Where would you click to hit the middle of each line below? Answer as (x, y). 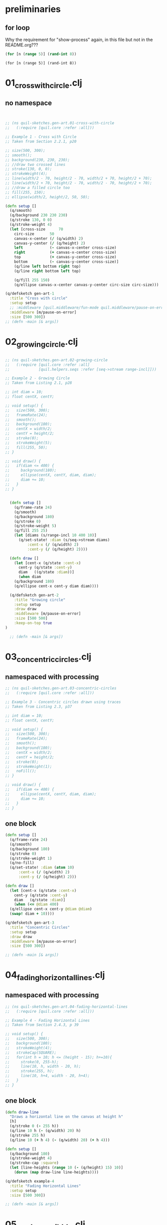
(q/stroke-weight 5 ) (35, 526)
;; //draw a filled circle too (38, 188)
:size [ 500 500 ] (31, 618)
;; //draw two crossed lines (35, 164)
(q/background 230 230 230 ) (39, 215)
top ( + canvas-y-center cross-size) (65, 257)
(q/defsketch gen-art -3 (30, 923)
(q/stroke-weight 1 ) (31, 858)
